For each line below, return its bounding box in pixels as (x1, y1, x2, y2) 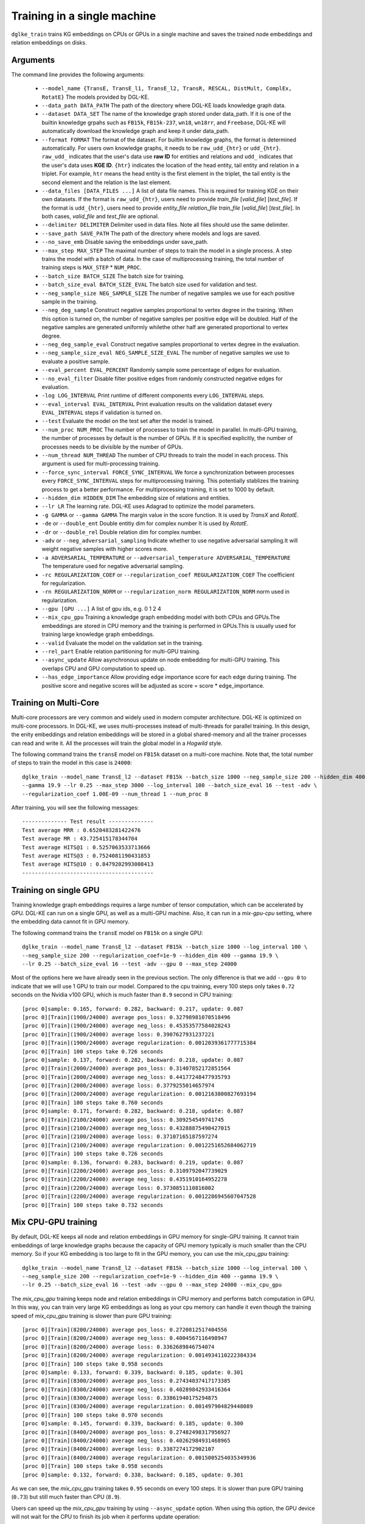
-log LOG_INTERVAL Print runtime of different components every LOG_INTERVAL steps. (41, 392, 265, 399)
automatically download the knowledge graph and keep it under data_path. (41, 127, 229, 135)
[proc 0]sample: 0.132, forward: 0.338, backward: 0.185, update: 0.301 (22, 1471, 243, 1478)
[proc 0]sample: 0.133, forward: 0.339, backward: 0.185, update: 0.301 (22, 1369, 243, 1376)
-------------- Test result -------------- (22, 818, 154, 825)
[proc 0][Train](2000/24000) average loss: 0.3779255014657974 (22, 1082, 215, 1089)
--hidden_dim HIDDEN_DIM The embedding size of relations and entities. (41, 494, 231, 501)
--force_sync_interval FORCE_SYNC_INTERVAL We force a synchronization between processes (41, 468, 294, 475)
